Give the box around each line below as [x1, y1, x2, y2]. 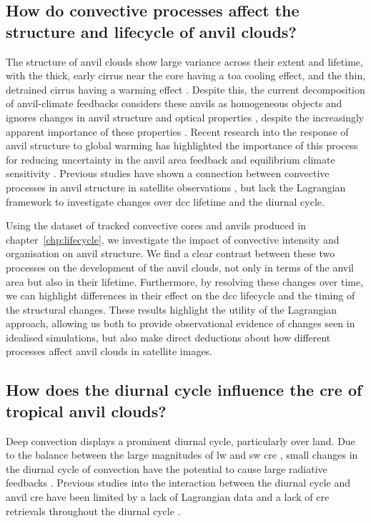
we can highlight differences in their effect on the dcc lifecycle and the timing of [6, 288, 355, 303]
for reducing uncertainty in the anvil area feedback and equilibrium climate [6, 151, 335, 166]
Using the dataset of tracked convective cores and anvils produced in [6, 218, 307, 233]
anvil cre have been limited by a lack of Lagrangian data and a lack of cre [6, 489, 330, 504]
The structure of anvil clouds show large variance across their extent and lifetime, [6, 54, 363, 69]
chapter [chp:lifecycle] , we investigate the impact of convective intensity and [6, 231, 340, 246]
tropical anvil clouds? [6, 399, 167, 422]
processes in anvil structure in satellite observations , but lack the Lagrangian [6, 179, 346, 194]
